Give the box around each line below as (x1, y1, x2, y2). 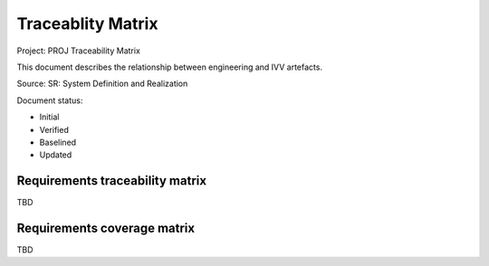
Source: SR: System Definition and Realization (16, 78, 188, 90)
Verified (39, 124, 70, 135)
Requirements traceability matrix (16, 173, 207, 189)
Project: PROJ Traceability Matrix (16, 45, 140, 56)
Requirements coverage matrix (16, 221, 195, 235)
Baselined (39, 137, 77, 147)
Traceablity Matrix (16, 14, 158, 33)
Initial (39, 111, 60, 122)
